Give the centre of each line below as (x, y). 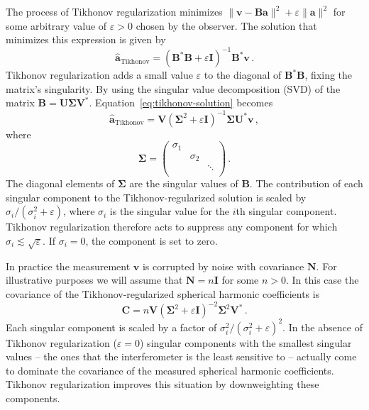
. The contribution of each (306, 183)
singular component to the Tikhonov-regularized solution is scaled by (156, 197)
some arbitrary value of (56, 25)
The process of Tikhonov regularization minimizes (114, 11)
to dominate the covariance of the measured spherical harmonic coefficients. (170, 370)
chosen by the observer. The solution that (226, 25)
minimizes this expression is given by (86, 39)
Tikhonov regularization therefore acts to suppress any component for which (172, 227)
